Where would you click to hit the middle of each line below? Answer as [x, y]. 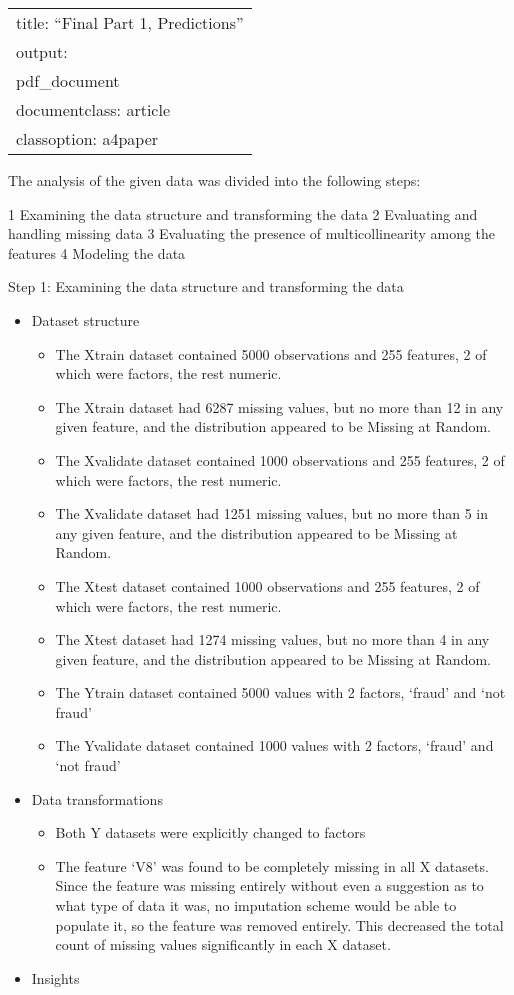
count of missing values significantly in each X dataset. [223, 944]
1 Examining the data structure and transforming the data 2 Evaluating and [243, 213]
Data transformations [97, 798]
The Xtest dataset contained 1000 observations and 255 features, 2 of [267, 585]
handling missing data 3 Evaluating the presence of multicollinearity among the [252, 233]
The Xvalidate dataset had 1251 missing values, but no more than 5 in [271, 513]
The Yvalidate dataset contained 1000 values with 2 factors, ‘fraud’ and [274, 745]
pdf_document [68, 80]
